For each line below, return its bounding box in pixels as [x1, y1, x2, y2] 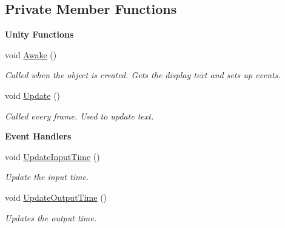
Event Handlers [5, 130, 72, 142]
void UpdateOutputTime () [5, 190, 107, 203]
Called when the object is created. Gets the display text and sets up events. [5, 69, 281, 81]
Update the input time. [5, 170, 89, 183]
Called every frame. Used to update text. [5, 109, 154, 122]
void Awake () [5, 48, 57, 61]
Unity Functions [5, 28, 74, 41]
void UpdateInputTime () [5, 150, 100, 163]
